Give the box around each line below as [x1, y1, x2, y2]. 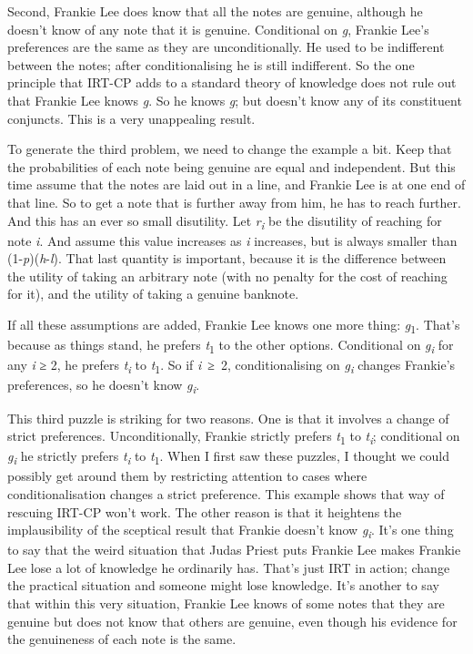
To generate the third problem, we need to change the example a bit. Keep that [7, 139, 452, 158]
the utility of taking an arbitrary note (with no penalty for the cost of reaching [7, 266, 448, 285]
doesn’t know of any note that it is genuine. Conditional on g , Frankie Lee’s [7, 19, 429, 38]
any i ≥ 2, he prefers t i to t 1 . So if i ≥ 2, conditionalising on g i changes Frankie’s [7, 355, 456, 377]
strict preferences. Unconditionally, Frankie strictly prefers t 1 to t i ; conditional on [7, 426, 460, 447]
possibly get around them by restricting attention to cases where [7, 466, 367, 485]
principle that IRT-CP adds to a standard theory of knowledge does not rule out [7, 73, 457, 92]
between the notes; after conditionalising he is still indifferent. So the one [7, 55, 415, 74]
